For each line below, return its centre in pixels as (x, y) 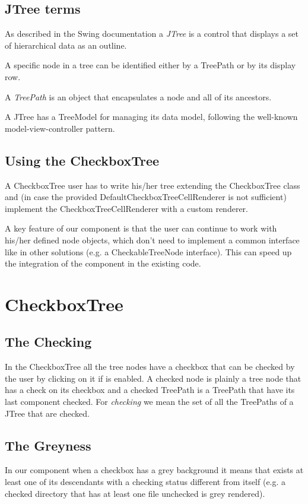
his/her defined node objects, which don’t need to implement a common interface (152, 240)
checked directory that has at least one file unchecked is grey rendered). (135, 493)
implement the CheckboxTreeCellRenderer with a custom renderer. (126, 208)
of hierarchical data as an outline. (66, 45)
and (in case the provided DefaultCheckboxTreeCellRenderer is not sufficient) (146, 197)
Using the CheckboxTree (82, 160)
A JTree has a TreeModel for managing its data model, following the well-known (151, 117)
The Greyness (48, 445)
